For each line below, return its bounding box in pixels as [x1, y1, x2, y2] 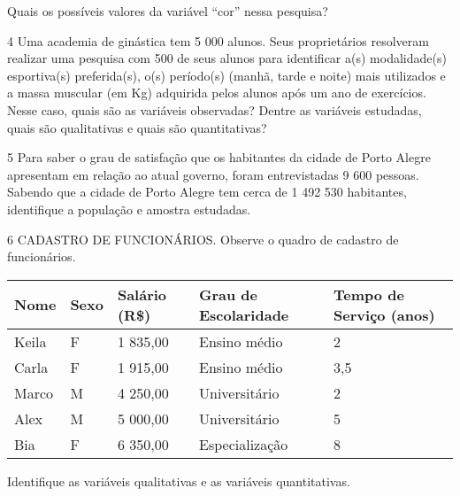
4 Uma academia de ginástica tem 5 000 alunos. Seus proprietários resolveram [7, 31, 429, 50]
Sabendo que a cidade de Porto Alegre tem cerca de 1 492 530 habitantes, [7, 182, 407, 201]
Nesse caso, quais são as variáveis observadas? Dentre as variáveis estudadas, [7, 100, 422, 119]
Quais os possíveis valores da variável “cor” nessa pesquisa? [7, 2, 328, 19]
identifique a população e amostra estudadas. [7, 199, 251, 218]
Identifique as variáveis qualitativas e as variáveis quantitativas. [7, 471, 350, 490]
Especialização [199, 433, 288, 454]
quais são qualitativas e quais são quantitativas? [7, 118, 267, 136]
